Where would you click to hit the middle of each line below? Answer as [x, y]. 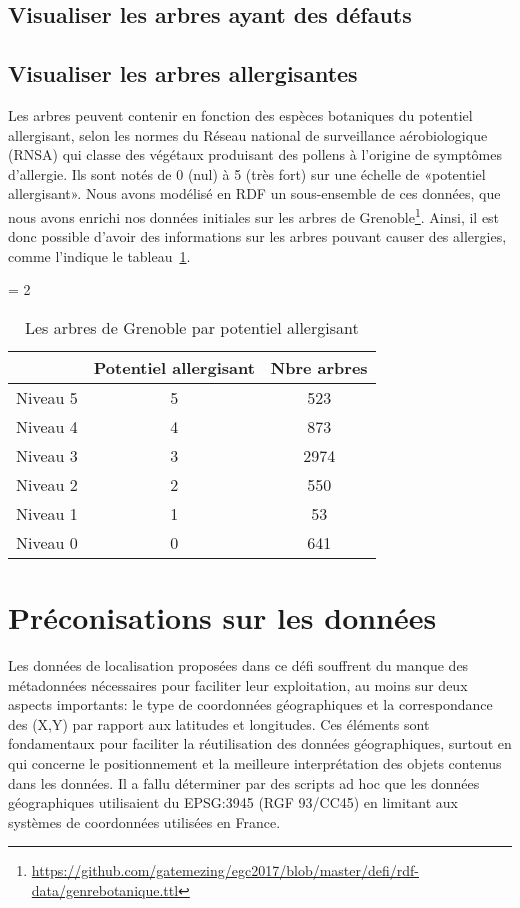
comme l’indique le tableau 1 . [99, 255]
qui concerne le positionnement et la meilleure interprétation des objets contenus [255, 763]
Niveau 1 [47, 513]
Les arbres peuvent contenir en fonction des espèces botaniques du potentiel [240, 114]
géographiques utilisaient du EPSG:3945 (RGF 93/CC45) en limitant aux [233, 802]
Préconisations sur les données [222, 617]
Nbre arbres [319, 367]
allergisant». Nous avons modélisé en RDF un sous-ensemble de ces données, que [254, 193]
